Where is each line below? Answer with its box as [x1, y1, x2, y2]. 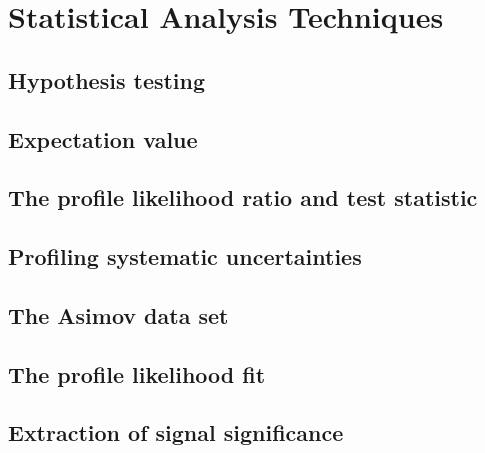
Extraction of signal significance [8, 417, 344, 448]
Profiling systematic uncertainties [8, 241, 362, 272]
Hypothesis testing [8, 64, 206, 95]
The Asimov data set [8, 299, 229, 330]
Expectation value [8, 123, 198, 154]
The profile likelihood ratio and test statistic [8, 182, 478, 213]
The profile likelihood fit [8, 358, 266, 389]
